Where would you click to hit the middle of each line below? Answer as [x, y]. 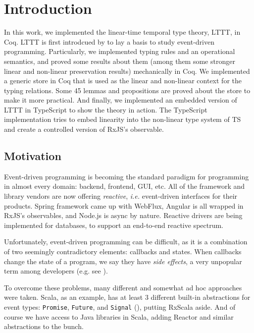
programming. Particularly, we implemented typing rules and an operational [120, 51]
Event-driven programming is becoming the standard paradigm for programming [127, 176]
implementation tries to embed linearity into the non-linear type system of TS [123, 119]
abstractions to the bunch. [44, 326]
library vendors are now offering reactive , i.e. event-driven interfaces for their [121, 196]
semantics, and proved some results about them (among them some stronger [120, 61]
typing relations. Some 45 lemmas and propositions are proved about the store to [127, 90]
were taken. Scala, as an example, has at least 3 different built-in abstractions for [127, 297]
